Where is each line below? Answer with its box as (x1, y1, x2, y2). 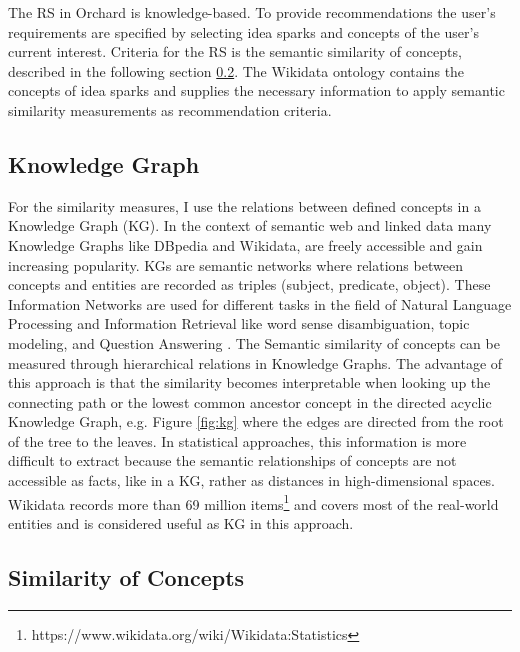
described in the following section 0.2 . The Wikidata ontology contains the (8, 60, 465, 81)
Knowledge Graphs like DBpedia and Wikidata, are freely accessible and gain (8, 234, 483, 255)
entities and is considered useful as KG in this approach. (8, 512, 354, 533)
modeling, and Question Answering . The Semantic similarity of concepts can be (8, 332, 500, 353)
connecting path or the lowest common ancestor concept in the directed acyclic (8, 391, 492, 412)
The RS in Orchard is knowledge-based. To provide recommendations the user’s (8, 2, 496, 22)
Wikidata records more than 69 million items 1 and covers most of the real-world (8, 490, 499, 514)
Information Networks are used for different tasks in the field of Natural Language (8, 293, 512, 314)
